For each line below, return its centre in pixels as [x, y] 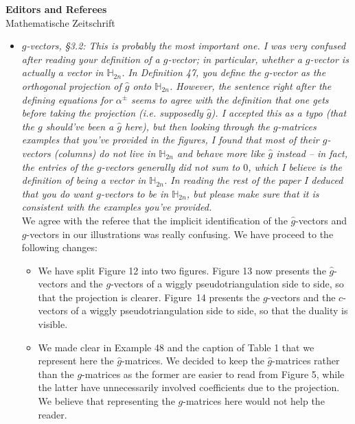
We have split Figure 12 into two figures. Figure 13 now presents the [182, 270]
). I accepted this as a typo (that [279, 113]
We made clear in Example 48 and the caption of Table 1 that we [176, 347]
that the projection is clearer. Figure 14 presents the [149, 297]
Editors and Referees [56, 9]
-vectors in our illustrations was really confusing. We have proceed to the [180, 234]
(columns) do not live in [105, 153]
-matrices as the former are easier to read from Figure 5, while [213, 374]
